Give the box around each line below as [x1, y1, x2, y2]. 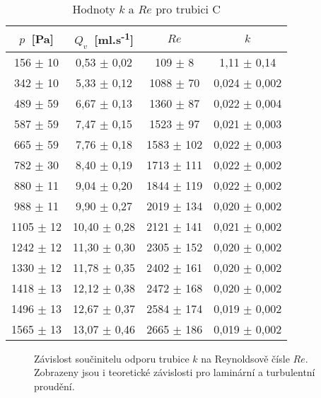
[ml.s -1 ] [94, 29, 134, 48]
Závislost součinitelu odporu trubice [34, 351, 189, 365]
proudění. [34, 378, 75, 393]
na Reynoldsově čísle [201, 351, 290, 365]
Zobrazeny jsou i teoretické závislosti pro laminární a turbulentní [34, 365, 315, 380]
